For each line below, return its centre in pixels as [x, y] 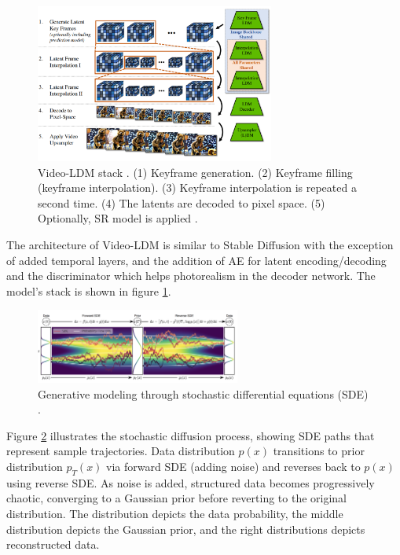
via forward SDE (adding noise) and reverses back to [233, 467]
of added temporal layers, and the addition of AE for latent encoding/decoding [196, 260]
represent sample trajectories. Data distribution [121, 451]
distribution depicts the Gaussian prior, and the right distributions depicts [186, 529]
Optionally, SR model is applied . [118, 218]
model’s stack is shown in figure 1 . [89, 290]
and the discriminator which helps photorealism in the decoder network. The [191, 276]
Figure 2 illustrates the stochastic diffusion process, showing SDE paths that [191, 435]
